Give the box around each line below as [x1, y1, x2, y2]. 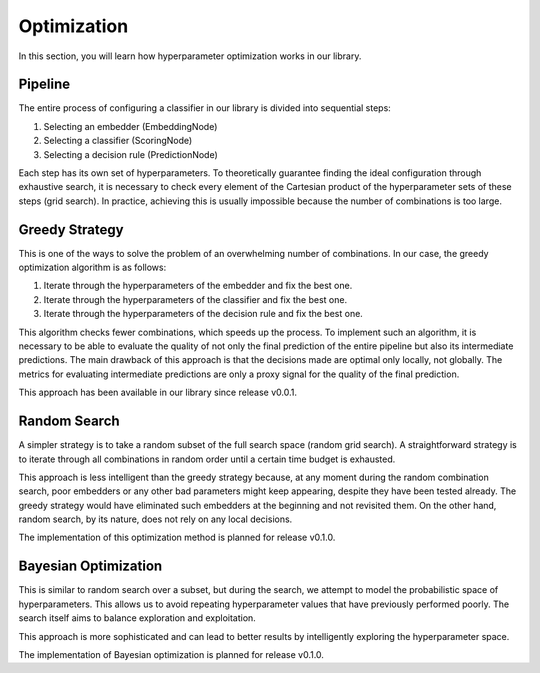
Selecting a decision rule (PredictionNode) [43, 148, 219, 160]
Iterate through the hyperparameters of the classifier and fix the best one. [43, 293, 348, 305]
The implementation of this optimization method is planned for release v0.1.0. [18, 531, 336, 544]
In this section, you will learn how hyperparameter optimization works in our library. [18, 50, 362, 62]
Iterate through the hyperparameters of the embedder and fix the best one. [43, 280, 353, 292]
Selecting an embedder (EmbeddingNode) [43, 120, 218, 132]
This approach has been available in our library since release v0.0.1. [18, 386, 297, 399]
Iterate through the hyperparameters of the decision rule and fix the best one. [43, 308, 364, 320]
